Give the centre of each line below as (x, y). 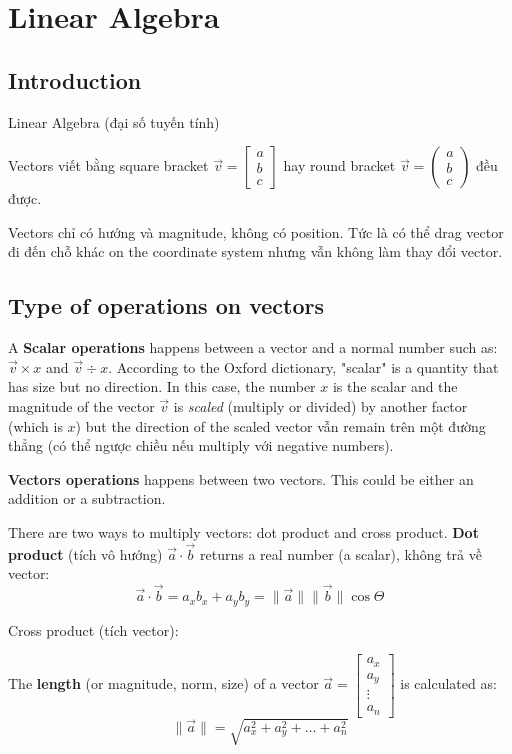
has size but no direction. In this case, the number (162, 386)
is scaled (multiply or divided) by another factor (320, 405)
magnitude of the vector (81, 405)
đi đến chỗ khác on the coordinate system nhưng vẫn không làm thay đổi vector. (255, 251)
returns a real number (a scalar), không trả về (341, 553)
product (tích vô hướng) (85, 553)
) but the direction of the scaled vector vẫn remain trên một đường (280, 425)
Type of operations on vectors (166, 305)
